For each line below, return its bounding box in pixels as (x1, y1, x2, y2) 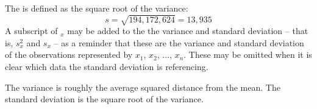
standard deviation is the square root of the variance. (5, 93, 204, 105)
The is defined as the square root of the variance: (5, 2, 188, 14)
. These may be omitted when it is (183, 48, 312, 61)
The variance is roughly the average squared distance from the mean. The (5, 80, 280, 93)
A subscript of (5, 24, 58, 37)
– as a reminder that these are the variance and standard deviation (54, 36, 304, 49)
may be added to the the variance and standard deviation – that (67, 24, 308, 37)
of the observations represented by (5, 48, 133, 61)
